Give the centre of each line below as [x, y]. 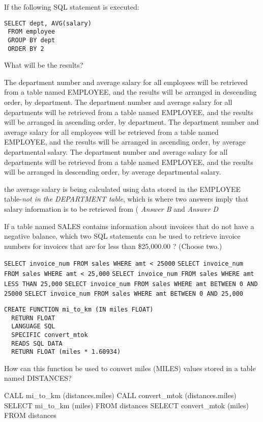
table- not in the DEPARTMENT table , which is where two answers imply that [126, 199]
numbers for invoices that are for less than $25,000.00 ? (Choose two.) [113, 246]
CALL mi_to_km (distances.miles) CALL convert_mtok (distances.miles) [120, 395]
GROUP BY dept [32, 40]
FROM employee [32, 32]
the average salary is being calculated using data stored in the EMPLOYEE [122, 189]
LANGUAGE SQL [33, 327]
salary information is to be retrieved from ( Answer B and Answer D [111, 208]
